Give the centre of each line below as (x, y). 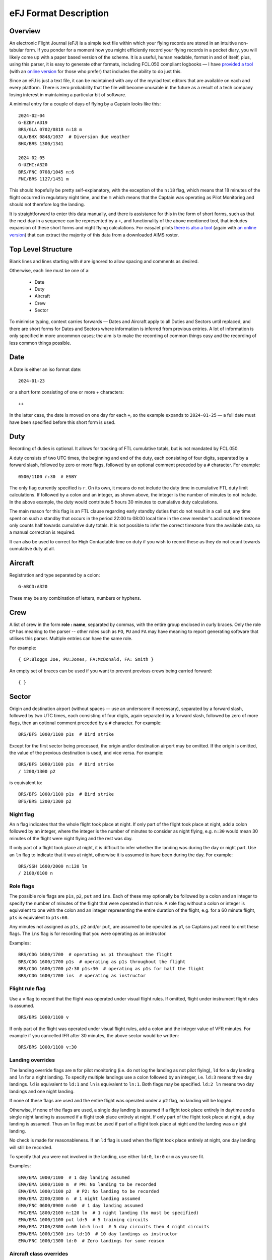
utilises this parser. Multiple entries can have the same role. (71, 639)
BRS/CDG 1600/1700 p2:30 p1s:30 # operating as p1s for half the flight (111, 968)
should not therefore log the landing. (47, 205)
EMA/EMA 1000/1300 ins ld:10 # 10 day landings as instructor (98, 1234)
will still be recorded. (31, 1147)
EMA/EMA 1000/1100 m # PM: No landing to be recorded (87, 1185)
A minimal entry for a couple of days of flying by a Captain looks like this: (85, 104)
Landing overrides (32, 1060)
